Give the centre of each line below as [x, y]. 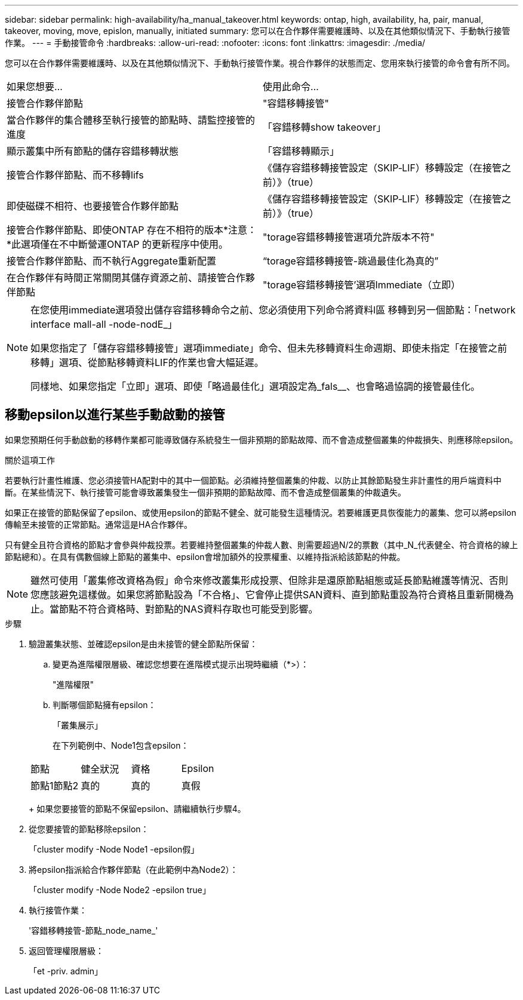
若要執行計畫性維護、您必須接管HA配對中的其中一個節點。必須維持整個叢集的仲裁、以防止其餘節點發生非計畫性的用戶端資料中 [253, 480]
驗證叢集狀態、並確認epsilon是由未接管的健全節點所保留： [143, 644]
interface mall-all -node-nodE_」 [104, 324]
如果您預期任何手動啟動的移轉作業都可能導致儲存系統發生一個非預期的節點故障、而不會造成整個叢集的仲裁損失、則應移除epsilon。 [261, 439]
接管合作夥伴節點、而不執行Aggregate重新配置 [111, 261]
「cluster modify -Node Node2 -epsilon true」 [120, 890]
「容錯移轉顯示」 [301, 151]
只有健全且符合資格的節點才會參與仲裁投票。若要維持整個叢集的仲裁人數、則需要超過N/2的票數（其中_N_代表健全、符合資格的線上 [261, 544]
